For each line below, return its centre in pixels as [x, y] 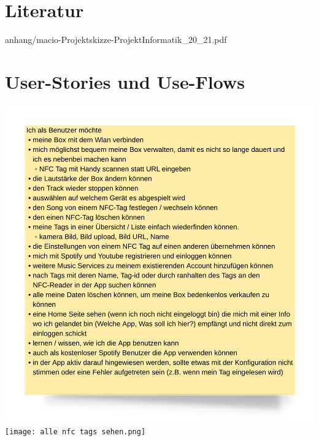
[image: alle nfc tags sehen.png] [75, 432]
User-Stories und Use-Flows [125, 81]
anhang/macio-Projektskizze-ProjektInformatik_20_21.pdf [116, 40]
